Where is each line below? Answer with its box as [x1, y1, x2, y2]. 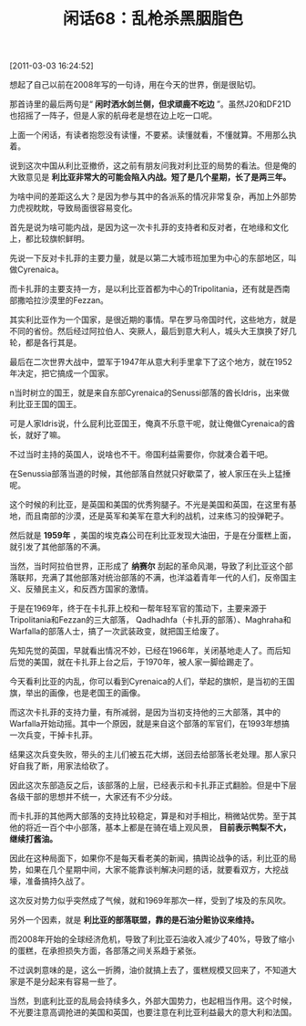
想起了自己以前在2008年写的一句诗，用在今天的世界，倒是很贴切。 [9, 79, 261, 90]
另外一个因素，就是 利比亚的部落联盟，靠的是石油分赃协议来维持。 [9, 915, 260, 926]
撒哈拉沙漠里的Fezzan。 [16, 295, 109, 306]
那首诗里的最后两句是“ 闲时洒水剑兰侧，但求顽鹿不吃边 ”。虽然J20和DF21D [9, 99, 291, 110]
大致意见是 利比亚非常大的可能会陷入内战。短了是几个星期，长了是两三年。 [9, 172, 291, 183]
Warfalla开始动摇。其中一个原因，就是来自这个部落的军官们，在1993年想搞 [9, 718, 290, 729]
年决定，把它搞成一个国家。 [9, 368, 114, 379]
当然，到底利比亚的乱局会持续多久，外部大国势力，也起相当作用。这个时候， [9, 996, 297, 1007]
